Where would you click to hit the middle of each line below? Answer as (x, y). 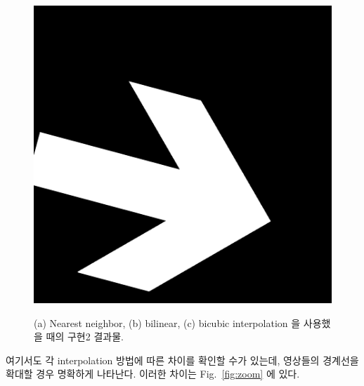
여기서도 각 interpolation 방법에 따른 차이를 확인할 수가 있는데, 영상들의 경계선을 (182, 360)
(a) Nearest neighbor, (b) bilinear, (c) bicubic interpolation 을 (167, 322)
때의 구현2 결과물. (85, 337)
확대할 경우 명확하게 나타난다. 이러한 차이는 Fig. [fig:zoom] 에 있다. (153, 374)
